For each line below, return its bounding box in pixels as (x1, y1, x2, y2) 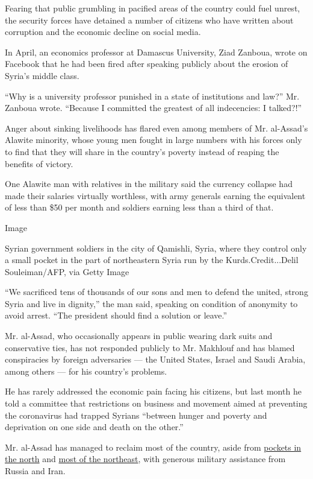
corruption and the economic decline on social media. (5, 25, 201, 38)
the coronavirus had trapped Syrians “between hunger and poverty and (5, 408, 267, 421)
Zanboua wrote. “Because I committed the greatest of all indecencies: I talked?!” (5, 101, 302, 114)
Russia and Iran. (5, 465, 66, 477)
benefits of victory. (5, 157, 73, 170)
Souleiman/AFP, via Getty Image (5, 265, 129, 278)
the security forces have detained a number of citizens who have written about (5, 13, 294, 26)
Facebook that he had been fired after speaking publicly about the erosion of (5, 57, 288, 70)
